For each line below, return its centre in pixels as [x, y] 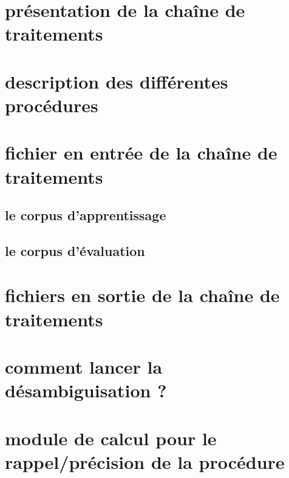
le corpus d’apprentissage [86, 215]
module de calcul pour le [111, 438]
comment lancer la [84, 366]
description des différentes [117, 81]
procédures [52, 105]
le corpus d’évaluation [75, 250]
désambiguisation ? [86, 390]
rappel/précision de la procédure [145, 461]
